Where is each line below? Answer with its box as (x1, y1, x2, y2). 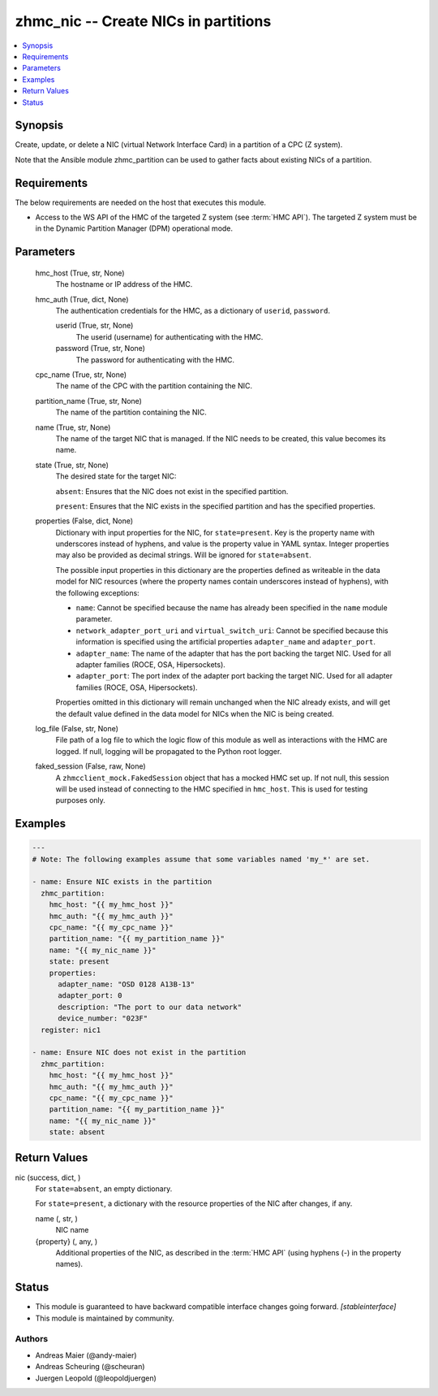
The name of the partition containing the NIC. (55, 407, 207, 418)
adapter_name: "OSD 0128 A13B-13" (58, 979, 195, 989)
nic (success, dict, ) (15, 1173, 81, 1182)
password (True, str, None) (55, 344, 146, 353)
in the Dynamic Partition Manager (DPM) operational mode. (35, 223, 234, 233)
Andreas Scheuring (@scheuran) (35, 1362, 145, 1372)
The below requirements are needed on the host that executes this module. (15, 197, 267, 207)
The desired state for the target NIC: (55, 471, 177, 481)
